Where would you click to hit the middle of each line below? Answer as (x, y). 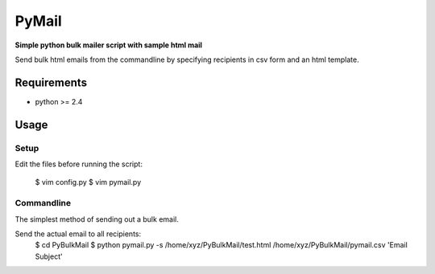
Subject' (49, 256)
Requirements (51, 82)
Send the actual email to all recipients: (78, 234)
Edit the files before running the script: (79, 164)
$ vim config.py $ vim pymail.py (88, 182)
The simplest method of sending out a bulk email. (97, 219)
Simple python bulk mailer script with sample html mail (109, 45)
